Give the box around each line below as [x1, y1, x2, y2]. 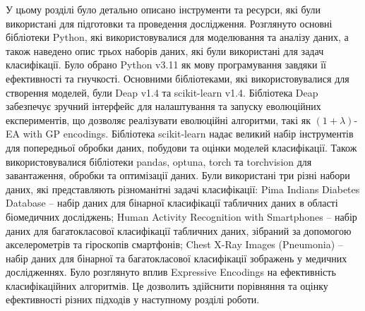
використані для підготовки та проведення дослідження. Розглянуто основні [6, 16, 333, 30]
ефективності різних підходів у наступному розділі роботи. [6, 292, 260, 307]
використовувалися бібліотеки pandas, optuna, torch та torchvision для [6, 154, 312, 169]
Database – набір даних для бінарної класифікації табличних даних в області [6, 195, 338, 210]
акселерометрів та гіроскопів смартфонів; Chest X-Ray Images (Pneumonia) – [6, 237, 343, 252]
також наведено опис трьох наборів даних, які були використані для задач [6, 43, 324, 58]
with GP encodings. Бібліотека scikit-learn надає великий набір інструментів [23, 126, 354, 141]
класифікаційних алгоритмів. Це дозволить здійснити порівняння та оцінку [6, 278, 328, 293]
